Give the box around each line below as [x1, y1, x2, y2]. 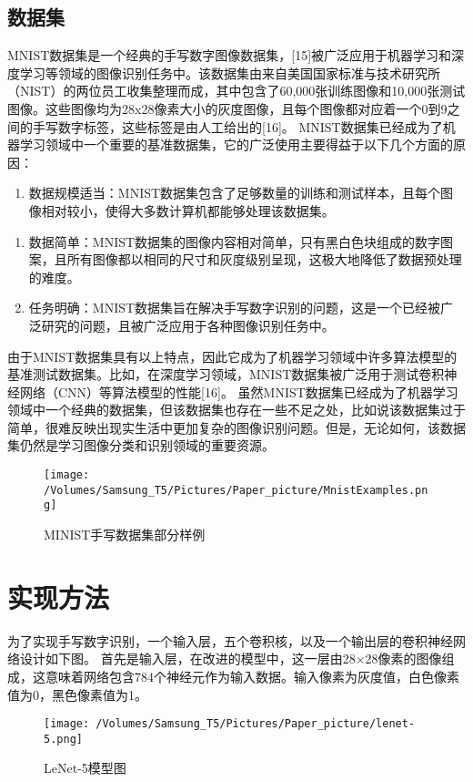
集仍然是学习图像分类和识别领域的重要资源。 [7, 436, 275, 455]
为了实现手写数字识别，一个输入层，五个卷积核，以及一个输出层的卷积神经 [7, 631, 453, 650]
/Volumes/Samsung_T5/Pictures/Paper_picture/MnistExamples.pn [44, 483, 428, 497]
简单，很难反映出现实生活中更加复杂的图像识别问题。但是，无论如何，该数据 [7, 417, 466, 437]
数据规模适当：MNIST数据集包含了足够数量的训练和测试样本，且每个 [28, 183, 441, 202]
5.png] [44, 732, 83, 746]
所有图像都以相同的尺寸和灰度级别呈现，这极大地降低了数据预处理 [66, 250, 462, 269]
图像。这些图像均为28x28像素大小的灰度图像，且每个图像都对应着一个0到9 [7, 98, 448, 118]
